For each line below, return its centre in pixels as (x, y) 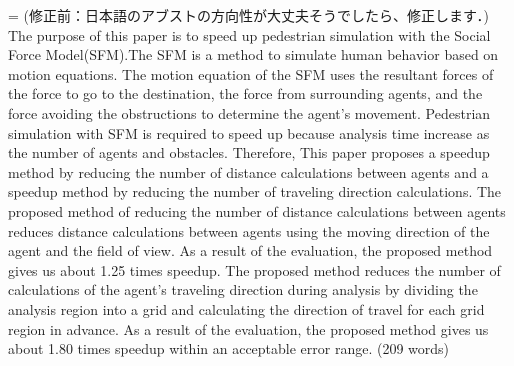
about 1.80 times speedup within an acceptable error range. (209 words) (229, 348)
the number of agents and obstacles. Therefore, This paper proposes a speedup (249, 152)
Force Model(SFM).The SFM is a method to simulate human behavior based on (253, 54)
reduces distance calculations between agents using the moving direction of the (249, 230)
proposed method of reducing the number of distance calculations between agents (257, 210)
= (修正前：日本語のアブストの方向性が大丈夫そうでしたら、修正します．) (248, 15)
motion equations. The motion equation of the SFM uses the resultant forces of (251, 73)
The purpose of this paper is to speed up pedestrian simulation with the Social (249, 34)
